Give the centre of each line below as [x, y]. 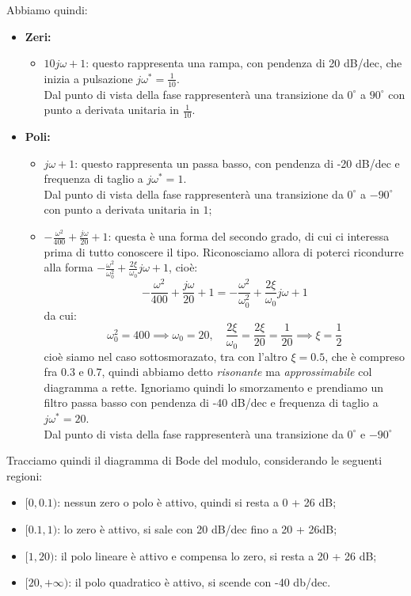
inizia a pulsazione [88, 78]
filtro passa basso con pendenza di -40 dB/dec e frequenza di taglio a [211, 402]
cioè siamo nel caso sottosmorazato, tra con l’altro [166, 356]
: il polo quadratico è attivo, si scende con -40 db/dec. [200, 582]
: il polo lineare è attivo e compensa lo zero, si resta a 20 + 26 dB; [215, 555]
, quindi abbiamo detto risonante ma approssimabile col [237, 372]
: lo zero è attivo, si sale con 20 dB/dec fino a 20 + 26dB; [197, 528]
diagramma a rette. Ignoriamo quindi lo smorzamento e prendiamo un [214, 387]
